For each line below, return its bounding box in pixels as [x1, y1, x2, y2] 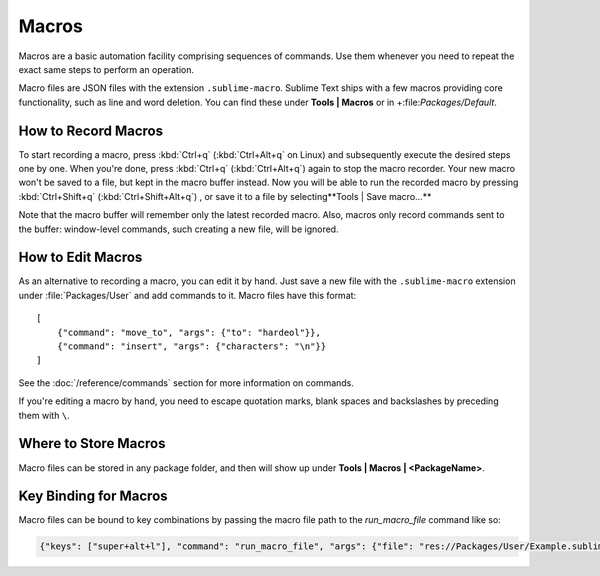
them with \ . [18, 409, 70, 421]
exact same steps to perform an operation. [18, 63, 195, 75]
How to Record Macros [18, 122, 164, 139]
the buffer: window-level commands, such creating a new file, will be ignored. [18, 223, 339, 235]
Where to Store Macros [18, 435, 166, 452]
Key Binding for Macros [18, 488, 169, 505]
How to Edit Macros [18, 249, 143, 266]
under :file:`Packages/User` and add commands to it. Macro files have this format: [18, 289, 357, 301]
